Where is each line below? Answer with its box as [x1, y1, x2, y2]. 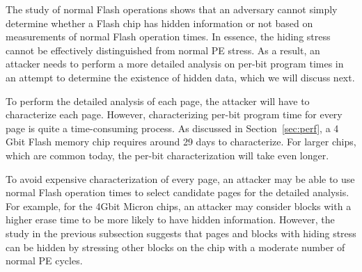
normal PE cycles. [6, 253, 83, 268]
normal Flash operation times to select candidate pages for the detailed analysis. [6, 185, 349, 200]
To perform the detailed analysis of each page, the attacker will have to [6, 93, 310, 108]
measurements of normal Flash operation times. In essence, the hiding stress [6, 29, 331, 44]
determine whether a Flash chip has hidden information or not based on [6, 15, 313, 30]
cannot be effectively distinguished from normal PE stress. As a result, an [6, 42, 320, 57]
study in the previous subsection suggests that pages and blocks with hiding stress [6, 225, 356, 240]
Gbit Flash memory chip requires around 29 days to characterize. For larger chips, [6, 134, 356, 149]
